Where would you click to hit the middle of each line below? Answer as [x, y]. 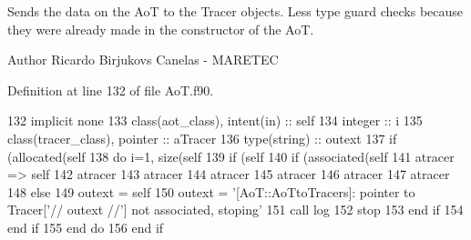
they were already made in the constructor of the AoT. [161, 29]
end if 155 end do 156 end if [86, 227]
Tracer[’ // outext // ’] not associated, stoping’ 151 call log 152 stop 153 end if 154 [235, 210]
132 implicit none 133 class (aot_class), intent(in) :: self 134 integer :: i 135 [215, 120]
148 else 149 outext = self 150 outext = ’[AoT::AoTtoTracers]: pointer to [211, 191]
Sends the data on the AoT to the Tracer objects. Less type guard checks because [235, 11]
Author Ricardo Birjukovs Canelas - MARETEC [143, 60]
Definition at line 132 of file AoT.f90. [111, 90]
